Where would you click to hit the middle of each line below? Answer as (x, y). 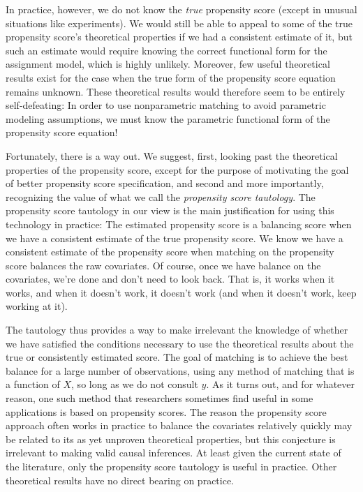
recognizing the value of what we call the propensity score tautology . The (161, 196)
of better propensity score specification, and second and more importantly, (165, 183)
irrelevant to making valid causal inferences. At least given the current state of (173, 453)
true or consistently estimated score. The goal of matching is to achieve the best (177, 357)
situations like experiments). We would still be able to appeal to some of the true (179, 23)
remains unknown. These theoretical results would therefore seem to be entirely (176, 91)
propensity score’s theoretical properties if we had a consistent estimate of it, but (179, 37)
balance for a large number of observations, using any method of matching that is (180, 370)
